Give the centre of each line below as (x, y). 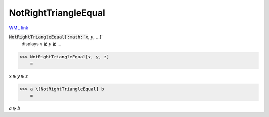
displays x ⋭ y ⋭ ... (42, 44)
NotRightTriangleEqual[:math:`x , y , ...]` (56, 37)
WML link (19, 28)
